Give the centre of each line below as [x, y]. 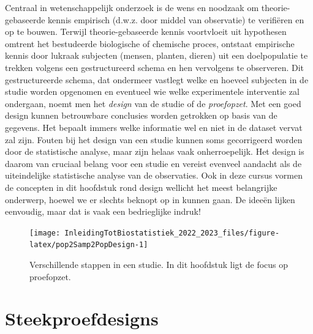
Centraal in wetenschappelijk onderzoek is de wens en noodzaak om [132, 7]
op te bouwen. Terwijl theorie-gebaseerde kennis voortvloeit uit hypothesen [146, 32]
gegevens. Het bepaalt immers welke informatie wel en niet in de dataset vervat [154, 127]
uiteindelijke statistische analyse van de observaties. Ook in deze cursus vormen [154, 175]
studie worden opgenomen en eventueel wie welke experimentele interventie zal [152, 91]
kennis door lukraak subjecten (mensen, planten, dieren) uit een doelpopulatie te [156, 55]
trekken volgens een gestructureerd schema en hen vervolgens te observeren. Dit [155, 67]
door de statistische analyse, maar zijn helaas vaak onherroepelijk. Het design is [155, 151]
